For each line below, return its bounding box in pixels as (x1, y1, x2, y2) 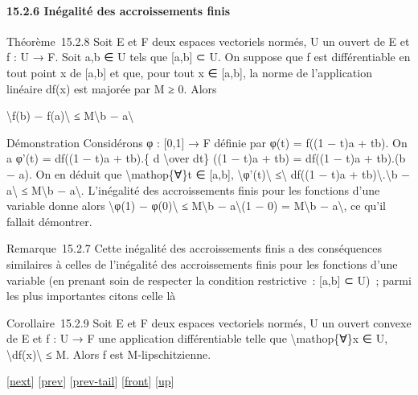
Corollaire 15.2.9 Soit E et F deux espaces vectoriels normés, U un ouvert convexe (6, 314, 412, 331)
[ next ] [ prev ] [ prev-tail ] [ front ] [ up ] (6, 372, 174, 389)
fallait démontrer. (6, 212, 92, 229)
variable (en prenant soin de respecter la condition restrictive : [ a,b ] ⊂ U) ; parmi (6, 271, 412, 288)
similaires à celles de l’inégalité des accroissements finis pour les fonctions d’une (6, 255, 398, 272)
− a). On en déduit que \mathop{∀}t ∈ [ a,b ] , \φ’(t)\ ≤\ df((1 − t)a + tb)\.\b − (6, 165, 410, 182)
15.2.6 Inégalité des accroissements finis (6, 2, 231, 19)
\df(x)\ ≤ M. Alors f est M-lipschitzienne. (6, 345, 211, 362)
